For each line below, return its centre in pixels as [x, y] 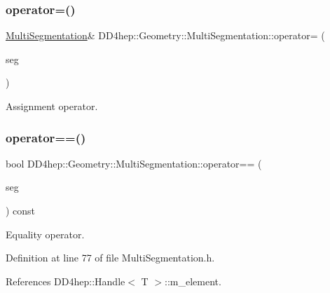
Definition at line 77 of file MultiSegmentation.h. [110, 258]
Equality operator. [45, 234]
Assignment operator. [52, 106]
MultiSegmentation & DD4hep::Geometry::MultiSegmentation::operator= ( [165, 35]
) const [21, 210]
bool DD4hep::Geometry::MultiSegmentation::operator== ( [134, 163]
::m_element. [193, 281]
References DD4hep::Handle [66, 281]
